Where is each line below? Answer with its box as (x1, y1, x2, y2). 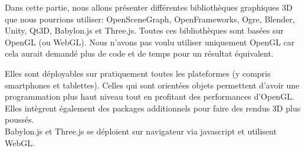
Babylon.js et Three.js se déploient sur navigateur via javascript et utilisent (5, 124, 277, 137)
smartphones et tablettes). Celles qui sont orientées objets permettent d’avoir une (5, 78, 300, 91)
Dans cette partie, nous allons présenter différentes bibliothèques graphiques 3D (5, 1, 293, 13)
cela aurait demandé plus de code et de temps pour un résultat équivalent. (5, 47, 274, 60)
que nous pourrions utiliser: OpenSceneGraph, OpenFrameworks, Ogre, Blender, (5, 12, 295, 25)
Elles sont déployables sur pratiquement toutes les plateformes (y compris (5, 67, 271, 79)
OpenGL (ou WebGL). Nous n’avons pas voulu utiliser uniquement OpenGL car (5, 35, 295, 48)
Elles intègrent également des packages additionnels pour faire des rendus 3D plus (5, 101, 301, 114)
